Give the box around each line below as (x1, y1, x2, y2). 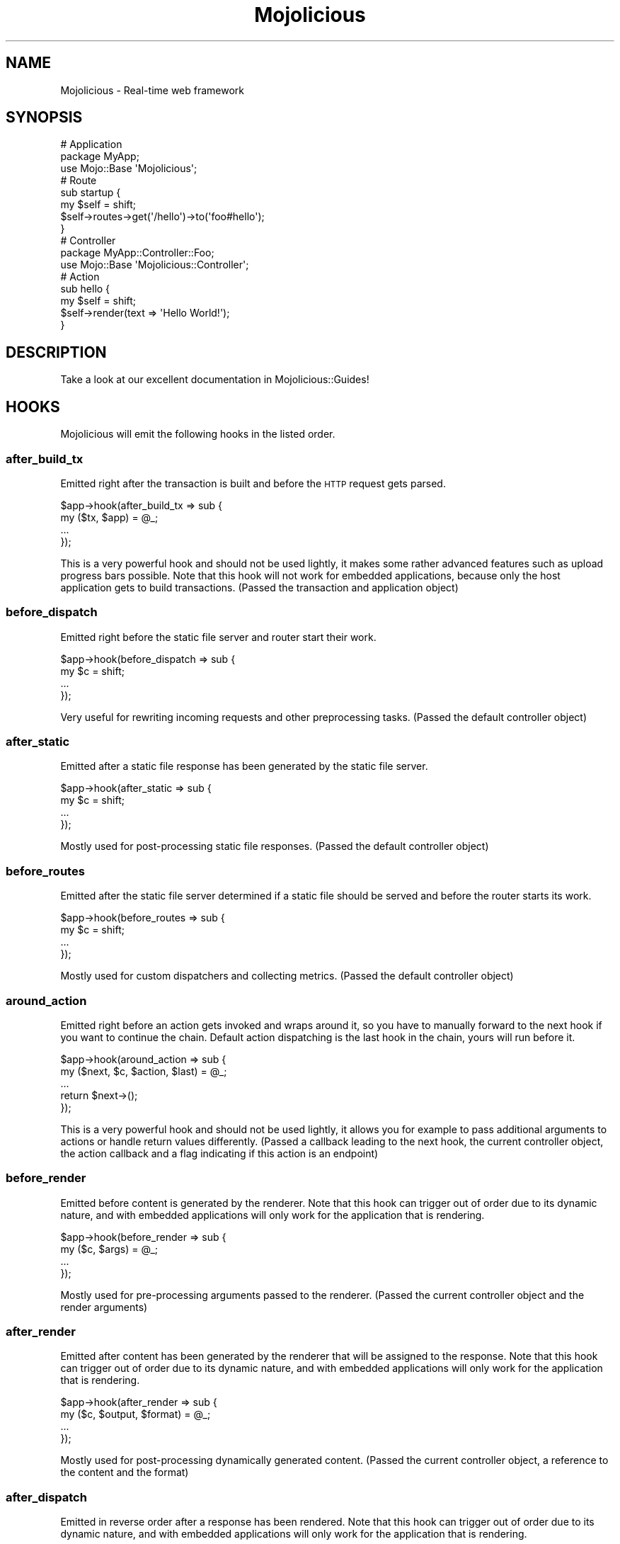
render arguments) (60, 1300, 148, 1313)
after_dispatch (6, 1489, 87, 1504)
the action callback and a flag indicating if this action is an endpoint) (60, 1147, 379, 1159)
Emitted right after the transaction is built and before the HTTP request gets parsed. (60, 477, 446, 489)
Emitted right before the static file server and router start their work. (60, 630, 377, 643)
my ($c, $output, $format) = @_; (60, 1408, 211, 1421)
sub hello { (60, 283, 110, 295)
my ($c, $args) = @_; (60, 1242, 158, 1255)
